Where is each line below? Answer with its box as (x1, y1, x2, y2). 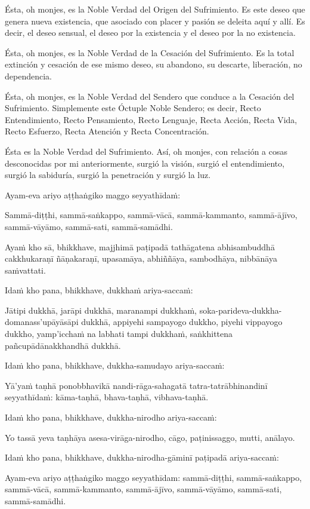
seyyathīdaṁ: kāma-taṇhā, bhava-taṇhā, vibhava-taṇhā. (5, 391, 209, 403)
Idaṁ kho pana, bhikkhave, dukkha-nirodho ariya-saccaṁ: (5, 411, 217, 424)
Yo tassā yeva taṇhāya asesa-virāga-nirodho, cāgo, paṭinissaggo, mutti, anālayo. (5, 431, 295, 443)
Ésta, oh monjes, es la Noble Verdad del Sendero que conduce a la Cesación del (5, 90, 294, 102)
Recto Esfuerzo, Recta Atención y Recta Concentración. (5, 125, 209, 137)
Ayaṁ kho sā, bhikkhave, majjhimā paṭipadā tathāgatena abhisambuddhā (5, 240, 275, 253)
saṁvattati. (5, 263, 46, 276)
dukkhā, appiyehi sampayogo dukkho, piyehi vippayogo (81, 315, 283, 328)
